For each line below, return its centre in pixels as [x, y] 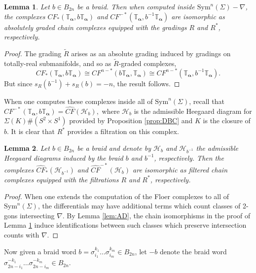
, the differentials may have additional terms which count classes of [139, 206]
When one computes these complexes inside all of [78, 101]
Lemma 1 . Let [27, 6]
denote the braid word [193, 251]
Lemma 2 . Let [27, 148]
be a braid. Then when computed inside [136, 6]
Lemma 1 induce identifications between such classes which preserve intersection [125, 225]
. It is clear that [31, 131]
